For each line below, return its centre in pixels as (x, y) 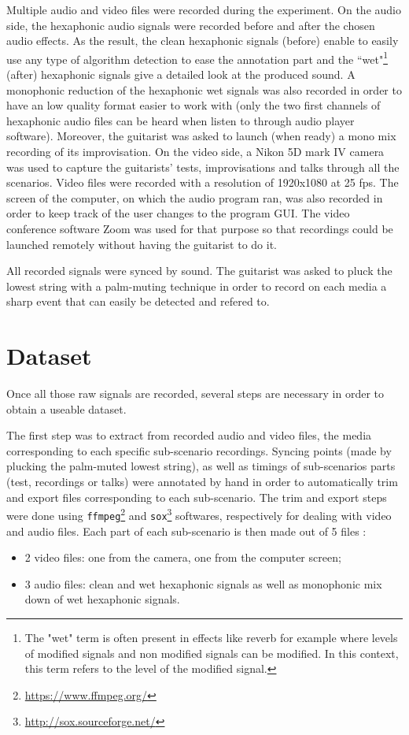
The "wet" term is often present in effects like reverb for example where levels (211, 637)
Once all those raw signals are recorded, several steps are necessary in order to (195, 393)
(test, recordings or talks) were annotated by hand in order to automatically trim (202, 482)
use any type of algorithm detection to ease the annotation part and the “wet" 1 (197, 58)
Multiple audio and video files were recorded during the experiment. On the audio (204, 9)
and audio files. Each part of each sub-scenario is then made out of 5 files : (186, 531)
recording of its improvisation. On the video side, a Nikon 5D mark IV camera (195, 151)
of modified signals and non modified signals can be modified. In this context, (212, 653)
